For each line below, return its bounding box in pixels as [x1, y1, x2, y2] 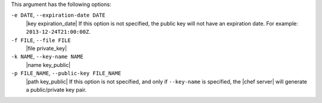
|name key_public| [26, 61, 71, 68]
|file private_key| [26, 44, 67, 51]
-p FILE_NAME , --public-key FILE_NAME [11, 70, 122, 77]
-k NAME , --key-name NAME [11, 53, 83, 60]
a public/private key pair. [26, 86, 87, 93]
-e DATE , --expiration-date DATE [11, 12, 106, 19]
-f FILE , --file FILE [11, 36, 71, 44]
